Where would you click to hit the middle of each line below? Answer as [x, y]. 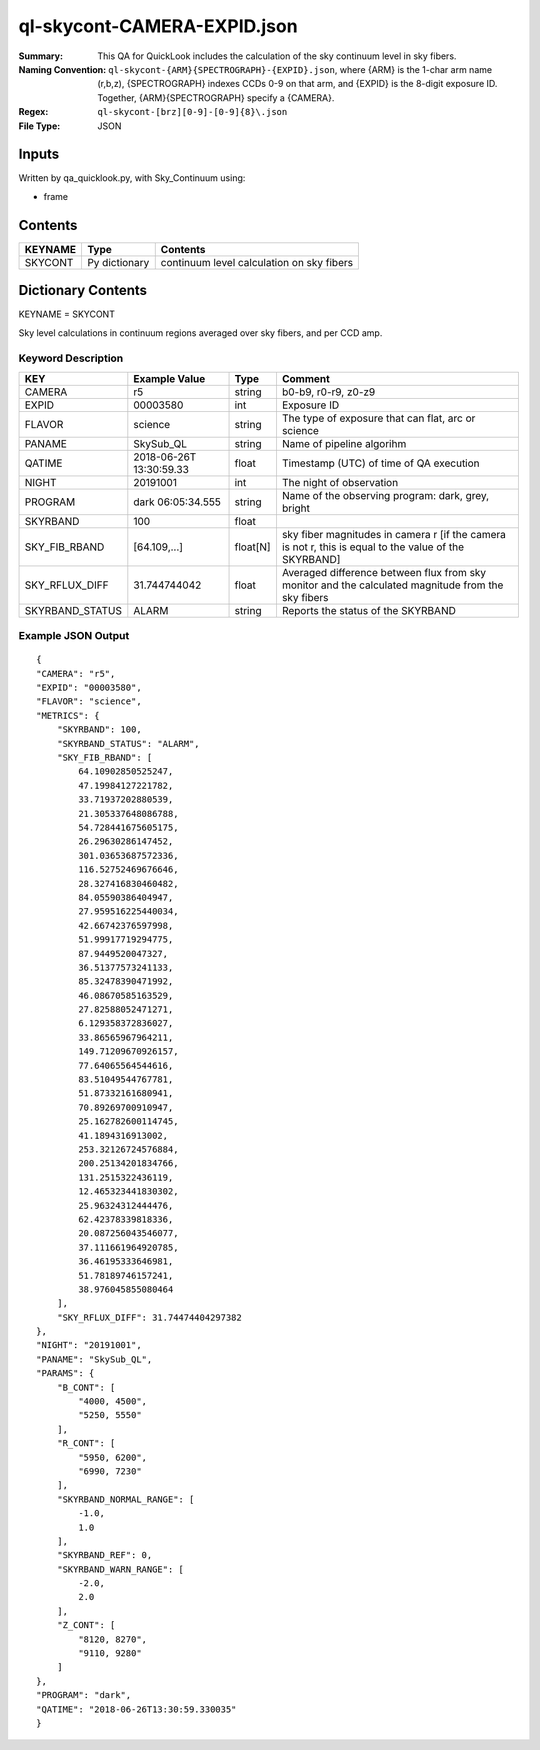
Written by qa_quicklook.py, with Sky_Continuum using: [132, 178]
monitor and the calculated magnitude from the [392, 585]
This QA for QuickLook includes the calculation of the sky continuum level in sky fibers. [277, 56]
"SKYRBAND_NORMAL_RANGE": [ [125, 1499]
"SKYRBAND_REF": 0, [104, 1555]
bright [295, 508]
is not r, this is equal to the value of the [373, 547]
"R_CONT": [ [86, 1443]
